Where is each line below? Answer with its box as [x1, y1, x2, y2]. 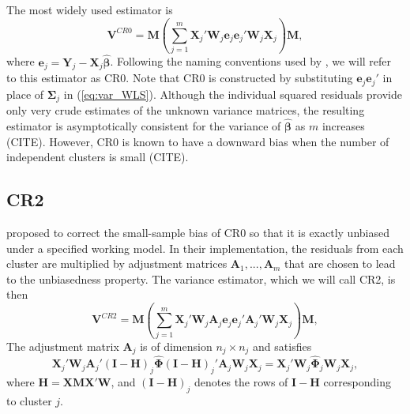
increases [322, 118, 365, 134]
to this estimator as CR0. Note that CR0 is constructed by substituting [6, 70, 353, 86]
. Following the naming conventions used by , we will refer [110, 53, 392, 70]
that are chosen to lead [284, 255, 396, 272]
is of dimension [140, 337, 213, 354]
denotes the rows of [194, 374, 288, 390]
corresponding [323, 374, 391, 390]
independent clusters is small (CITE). [6, 149, 189, 165]
